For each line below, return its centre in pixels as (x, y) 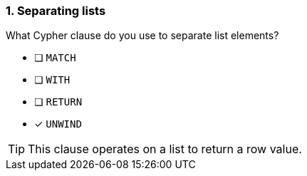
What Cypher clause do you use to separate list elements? (142, 36)
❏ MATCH (55, 58)
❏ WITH (52, 80)
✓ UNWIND (58, 124)
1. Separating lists (56, 11)
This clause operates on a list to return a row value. (165, 149)
